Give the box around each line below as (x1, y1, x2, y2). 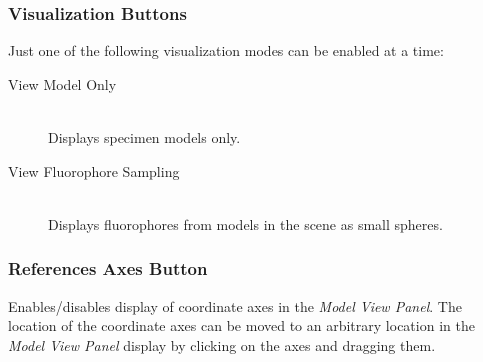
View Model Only (8, 73, 117, 94)
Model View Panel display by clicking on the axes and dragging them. (8, 334, 436, 355)
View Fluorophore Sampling (8, 160, 180, 181)
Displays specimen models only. (48, 127, 241, 147)
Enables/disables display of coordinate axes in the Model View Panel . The (8, 295, 462, 316)
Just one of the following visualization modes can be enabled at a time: (8, 40, 444, 61)
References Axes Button (8, 256, 208, 281)
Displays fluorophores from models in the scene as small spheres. (48, 213, 443, 234)
